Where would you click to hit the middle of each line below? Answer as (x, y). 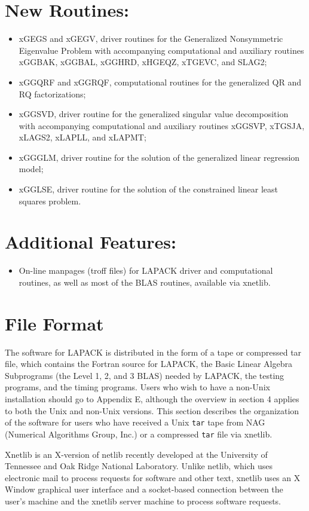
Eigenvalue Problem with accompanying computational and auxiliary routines (161, 50)
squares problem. (50, 201)
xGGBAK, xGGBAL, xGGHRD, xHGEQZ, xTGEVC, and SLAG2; (143, 62)
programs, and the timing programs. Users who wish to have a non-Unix (137, 387)
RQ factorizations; (52, 94)
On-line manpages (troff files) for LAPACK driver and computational (146, 270)
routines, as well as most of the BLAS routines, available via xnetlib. (145, 282)
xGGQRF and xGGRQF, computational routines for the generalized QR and (160, 82)
